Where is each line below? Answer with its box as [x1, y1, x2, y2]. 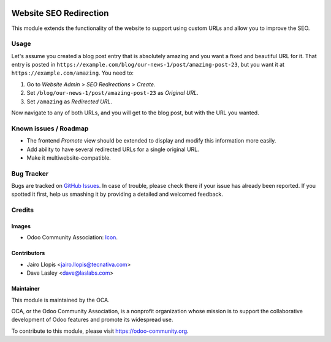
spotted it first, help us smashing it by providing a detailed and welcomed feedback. [11, 190, 223, 198]
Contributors [11, 250, 45, 257]
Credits [11, 206, 34, 214]
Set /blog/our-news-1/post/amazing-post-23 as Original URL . [26, 89, 199, 97]
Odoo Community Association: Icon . [26, 234, 118, 241]
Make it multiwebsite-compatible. [26, 154, 112, 162]
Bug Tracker [11, 169, 49, 177]
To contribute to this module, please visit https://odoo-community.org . [11, 327, 189, 335]
